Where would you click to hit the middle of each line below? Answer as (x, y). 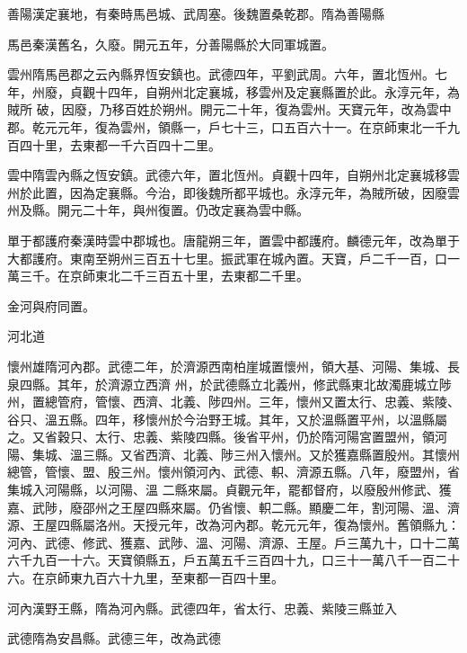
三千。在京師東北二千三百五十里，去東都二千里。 (164, 276)
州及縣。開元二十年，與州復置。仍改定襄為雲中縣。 (158, 210)
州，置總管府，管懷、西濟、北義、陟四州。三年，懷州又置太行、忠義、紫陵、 (233, 402)
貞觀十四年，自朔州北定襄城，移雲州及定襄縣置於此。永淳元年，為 (264, 91)
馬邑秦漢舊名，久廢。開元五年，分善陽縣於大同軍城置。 (171, 44)
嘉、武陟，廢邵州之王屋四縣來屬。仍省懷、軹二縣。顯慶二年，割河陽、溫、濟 (233, 507)
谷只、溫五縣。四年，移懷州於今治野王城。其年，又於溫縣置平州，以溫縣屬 (227, 419)
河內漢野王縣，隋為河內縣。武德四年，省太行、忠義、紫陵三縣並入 (202, 608)
